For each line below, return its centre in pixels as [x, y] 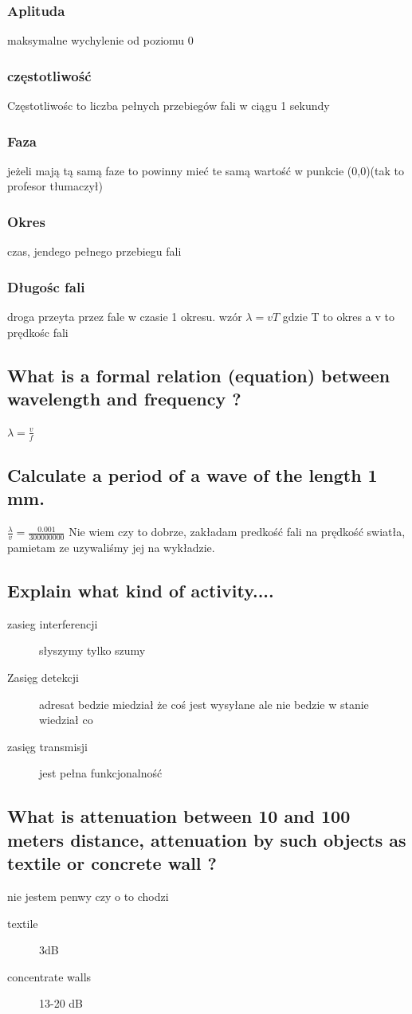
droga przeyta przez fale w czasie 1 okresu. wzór [125, 317]
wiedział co [66, 720]
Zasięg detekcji [43, 677]
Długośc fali [46, 286]
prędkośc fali [38, 332]
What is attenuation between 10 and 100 [179, 816]
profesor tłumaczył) [55, 186]
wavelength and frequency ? [124, 399]
